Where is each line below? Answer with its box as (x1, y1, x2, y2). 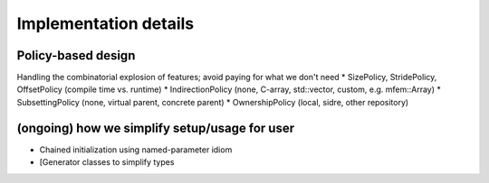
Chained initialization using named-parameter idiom (39, 144, 233, 155)
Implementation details (16, 14, 195, 33)
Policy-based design (16, 48, 136, 63)
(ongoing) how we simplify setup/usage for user (16, 120, 294, 135)
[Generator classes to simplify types (39, 157, 175, 168)
